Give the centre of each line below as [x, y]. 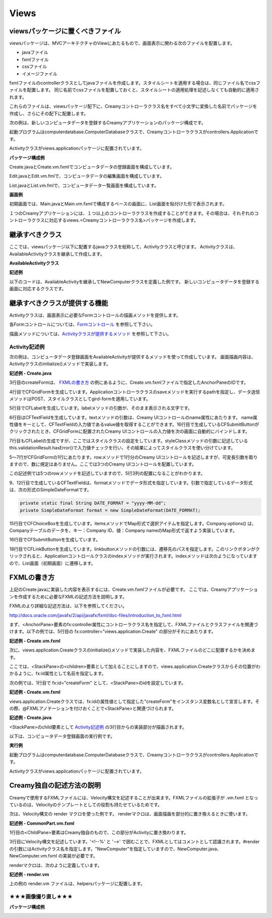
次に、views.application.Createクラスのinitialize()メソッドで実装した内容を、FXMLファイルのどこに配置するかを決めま [132, 650]
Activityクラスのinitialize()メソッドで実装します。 [60, 364]
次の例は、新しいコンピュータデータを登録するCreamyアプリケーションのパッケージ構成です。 [108, 122]
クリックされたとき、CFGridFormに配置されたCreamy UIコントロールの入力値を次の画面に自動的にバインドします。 [130, 431]
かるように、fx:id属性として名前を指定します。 [58, 674]
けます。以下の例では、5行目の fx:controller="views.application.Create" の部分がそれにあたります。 [113, 632]
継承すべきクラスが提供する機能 [59, 303]
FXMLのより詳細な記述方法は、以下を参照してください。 [68, 606]
